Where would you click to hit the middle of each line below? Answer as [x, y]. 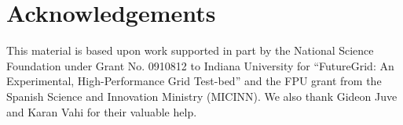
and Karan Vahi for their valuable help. [102, 111]
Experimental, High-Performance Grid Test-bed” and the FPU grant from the [194, 81]
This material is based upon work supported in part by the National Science [190, 50]
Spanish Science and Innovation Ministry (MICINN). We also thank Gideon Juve [202, 96]
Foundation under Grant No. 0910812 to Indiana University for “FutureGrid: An [200, 65]
